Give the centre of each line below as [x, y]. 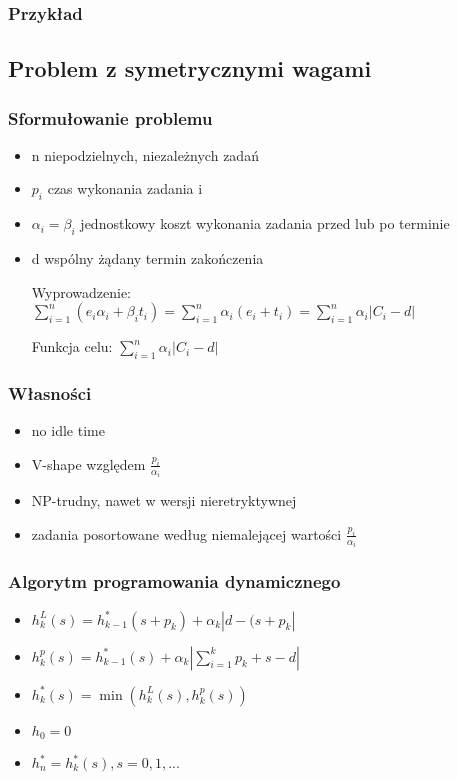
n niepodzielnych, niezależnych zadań [145, 154]
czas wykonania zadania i [125, 188]
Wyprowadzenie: [81, 291]
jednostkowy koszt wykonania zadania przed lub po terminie [265, 223]
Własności [50, 392]
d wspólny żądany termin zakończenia [147, 258]
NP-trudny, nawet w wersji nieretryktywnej [164, 500]
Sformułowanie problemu [110, 117]
